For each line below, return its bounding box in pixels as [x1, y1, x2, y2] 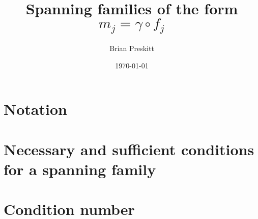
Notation [4, 99, 67, 119]
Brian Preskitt [109, 43, 154, 54]
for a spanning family [4, 158, 156, 179]
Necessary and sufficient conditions [4, 138, 254, 159]
